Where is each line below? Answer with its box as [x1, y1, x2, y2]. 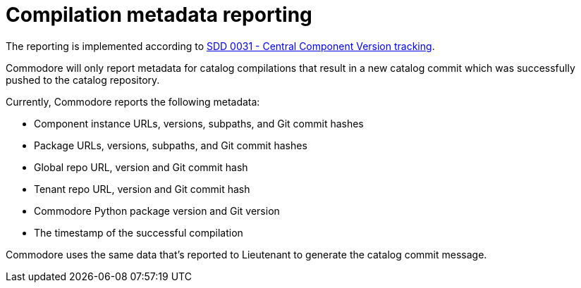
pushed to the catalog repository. [6, 73, 160, 86]
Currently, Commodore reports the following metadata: [6, 95, 260, 108]
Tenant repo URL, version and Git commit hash [34, 182, 250, 195]
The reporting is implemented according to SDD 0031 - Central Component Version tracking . [6, 39, 435, 52]
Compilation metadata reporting [6, 3, 312, 27]
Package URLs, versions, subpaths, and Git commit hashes [34, 139, 307, 151]
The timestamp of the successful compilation [34, 226, 243, 239]
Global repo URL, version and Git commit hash [34, 161, 248, 173]
